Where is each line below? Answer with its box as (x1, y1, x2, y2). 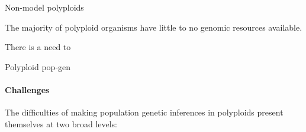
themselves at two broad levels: (5, 117, 118, 130)
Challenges (5, 83, 50, 95)
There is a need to (5, 41, 71, 53)
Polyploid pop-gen (5, 60, 71, 72)
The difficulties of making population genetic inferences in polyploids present (5, 106, 284, 118)
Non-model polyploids (5, 1, 84, 13)
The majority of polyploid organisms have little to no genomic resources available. (5, 21, 302, 33)
